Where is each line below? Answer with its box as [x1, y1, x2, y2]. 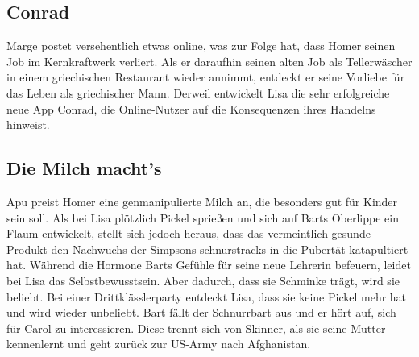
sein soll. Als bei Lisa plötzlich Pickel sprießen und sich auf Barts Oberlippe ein [6, 209, 399, 226]
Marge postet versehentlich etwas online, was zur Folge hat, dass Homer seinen [6, 37, 396, 54]
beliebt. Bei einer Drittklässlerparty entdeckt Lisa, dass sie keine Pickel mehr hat [6, 288, 407, 305]
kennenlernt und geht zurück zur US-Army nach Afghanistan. [6, 335, 311, 352]
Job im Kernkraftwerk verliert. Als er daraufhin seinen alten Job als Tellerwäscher [6, 52, 413, 69]
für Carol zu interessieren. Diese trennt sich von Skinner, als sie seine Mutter [6, 319, 386, 336]
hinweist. [6, 116, 50, 133]
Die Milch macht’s [6, 156, 162, 181]
